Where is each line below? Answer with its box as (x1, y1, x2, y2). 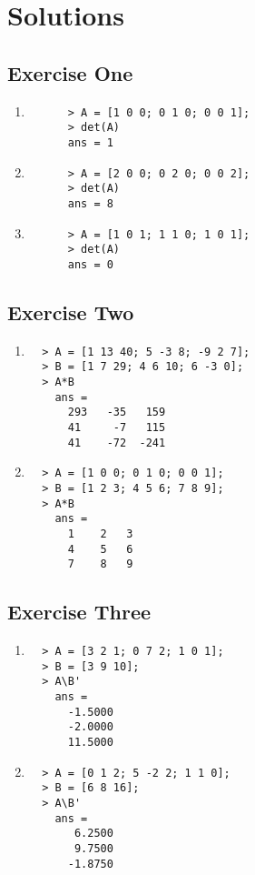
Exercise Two (7, 297, 134, 326)
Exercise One (7, 58, 133, 86)
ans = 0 (67, 257, 113, 271)
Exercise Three (7, 598, 152, 626)
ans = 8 (67, 196, 113, 210)
